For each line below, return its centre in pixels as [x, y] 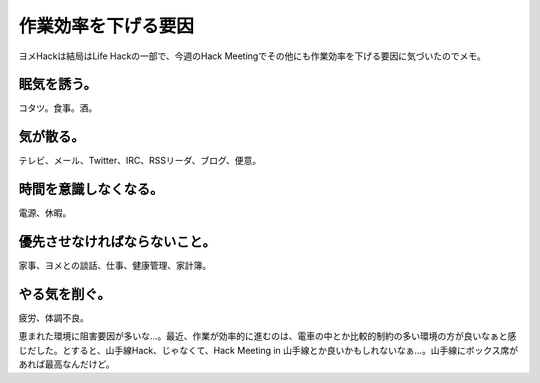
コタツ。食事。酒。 [58, 108]
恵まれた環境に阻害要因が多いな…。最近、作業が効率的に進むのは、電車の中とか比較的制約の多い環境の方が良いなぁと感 [267, 336]
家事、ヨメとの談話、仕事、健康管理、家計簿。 [115, 266]
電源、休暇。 [45, 213]
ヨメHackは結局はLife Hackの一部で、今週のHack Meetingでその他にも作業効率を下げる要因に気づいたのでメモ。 [252, 56]
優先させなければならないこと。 [117, 241]
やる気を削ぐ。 [64, 293]
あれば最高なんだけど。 [66, 364]
